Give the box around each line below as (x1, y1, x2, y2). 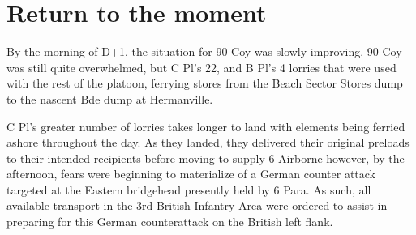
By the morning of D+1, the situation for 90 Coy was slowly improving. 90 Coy (6, 43, 402, 60)
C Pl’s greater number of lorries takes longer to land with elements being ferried (6, 117, 405, 135)
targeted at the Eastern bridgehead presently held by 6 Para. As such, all (6, 181, 371, 198)
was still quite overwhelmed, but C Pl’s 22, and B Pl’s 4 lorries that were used (6, 58, 397, 75)
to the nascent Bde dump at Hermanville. (6, 90, 213, 107)
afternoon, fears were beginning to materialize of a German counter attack (6, 165, 376, 182)
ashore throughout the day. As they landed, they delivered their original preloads (6, 134, 410, 151)
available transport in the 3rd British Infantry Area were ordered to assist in (6, 197, 388, 214)
